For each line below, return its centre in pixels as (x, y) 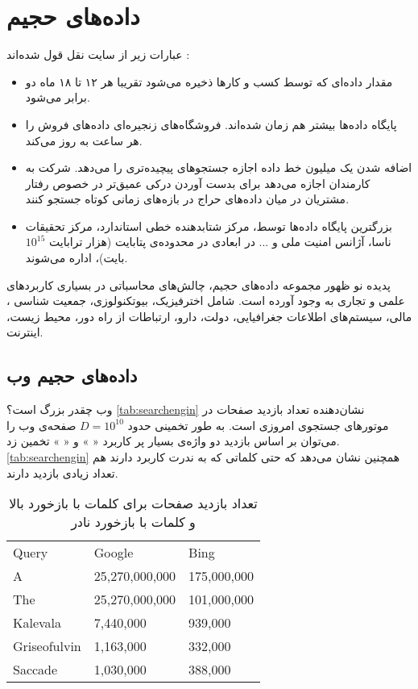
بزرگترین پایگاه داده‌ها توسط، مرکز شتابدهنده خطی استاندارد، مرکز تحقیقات (209, 225)
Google (114, 553)
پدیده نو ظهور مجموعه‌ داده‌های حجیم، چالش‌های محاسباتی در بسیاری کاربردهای (199, 284)
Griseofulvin (47, 646)
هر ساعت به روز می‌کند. (84, 140)
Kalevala (37, 623)
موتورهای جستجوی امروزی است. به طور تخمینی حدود (258, 425)
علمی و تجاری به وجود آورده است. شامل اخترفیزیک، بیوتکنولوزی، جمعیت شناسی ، (206, 301)
